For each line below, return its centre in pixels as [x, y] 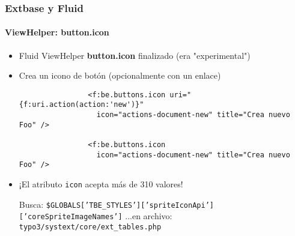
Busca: [31, 204]
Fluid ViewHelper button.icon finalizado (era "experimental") [135, 55]
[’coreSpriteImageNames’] [71, 217]
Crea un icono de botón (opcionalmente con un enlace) [120, 75]
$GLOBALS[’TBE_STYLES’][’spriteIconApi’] [130, 205]
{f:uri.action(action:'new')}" [81, 105]
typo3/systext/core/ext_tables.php [90, 227]
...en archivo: [149, 216]
